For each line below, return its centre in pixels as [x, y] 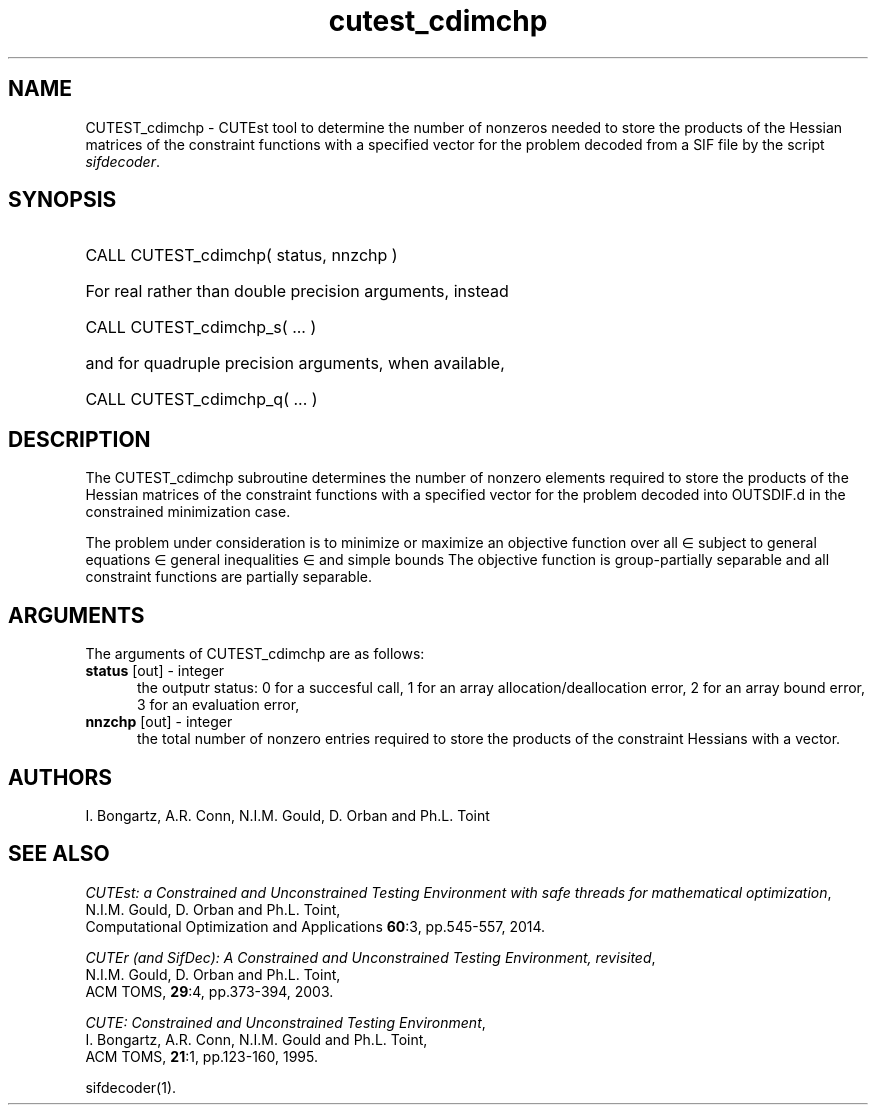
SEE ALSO [59, 854]
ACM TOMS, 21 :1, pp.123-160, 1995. [202, 1056]
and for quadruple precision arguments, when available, [295, 363]
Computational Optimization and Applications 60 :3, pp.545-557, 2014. [315, 926]
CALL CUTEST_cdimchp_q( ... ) [201, 399]
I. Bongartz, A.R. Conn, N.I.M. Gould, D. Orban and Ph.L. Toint [287, 815]
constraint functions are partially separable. [228, 577]
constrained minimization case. [188, 512]
